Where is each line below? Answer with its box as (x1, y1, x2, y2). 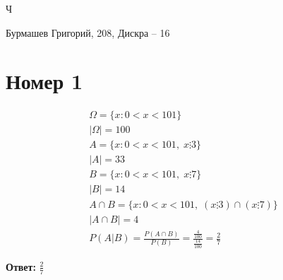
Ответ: (6, 259, 36, 274)
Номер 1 (6, 66, 83, 95)
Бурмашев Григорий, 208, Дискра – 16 (6, 25, 170, 40)
